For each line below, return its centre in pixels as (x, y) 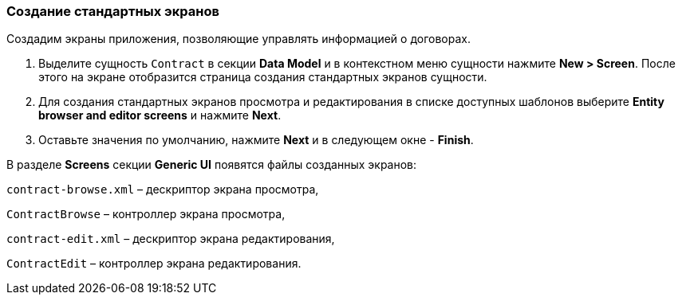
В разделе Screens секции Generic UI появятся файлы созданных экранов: (212, 165)
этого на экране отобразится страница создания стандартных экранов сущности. (263, 77)
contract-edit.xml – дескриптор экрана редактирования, (171, 239)
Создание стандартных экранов (113, 11)
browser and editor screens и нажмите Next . (160, 115)
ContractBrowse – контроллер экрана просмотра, (146, 214)
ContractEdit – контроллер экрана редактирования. (154, 264)
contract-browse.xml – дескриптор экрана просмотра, (163, 190)
